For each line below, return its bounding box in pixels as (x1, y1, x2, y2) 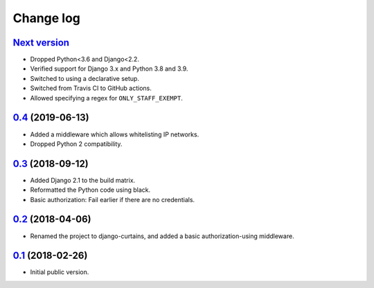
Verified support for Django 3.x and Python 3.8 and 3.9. (30, 64, 188, 73)
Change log (12, 10, 81, 26)
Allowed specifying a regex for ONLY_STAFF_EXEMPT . (30, 93, 183, 102)
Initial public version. (30, 268, 89, 276)
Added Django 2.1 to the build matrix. (30, 176, 136, 184)
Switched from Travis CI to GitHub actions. (30, 84, 152, 93)
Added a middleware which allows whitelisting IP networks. (30, 130, 199, 138)
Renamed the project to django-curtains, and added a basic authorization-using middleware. (30, 232, 294, 240)
